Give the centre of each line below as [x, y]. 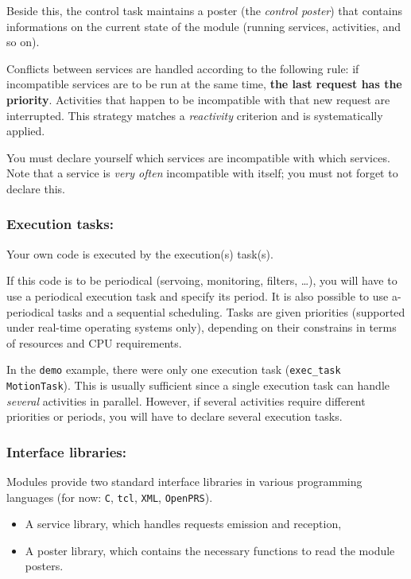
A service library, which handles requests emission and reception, [183, 524]
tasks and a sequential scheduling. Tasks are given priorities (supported [231, 311]
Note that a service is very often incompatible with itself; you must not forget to [202, 173]
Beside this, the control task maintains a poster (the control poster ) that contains [204, 10]
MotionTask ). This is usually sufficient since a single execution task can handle [198, 385]
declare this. [36, 188]
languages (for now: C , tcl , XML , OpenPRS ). [110, 497]
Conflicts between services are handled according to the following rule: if [183, 68]
